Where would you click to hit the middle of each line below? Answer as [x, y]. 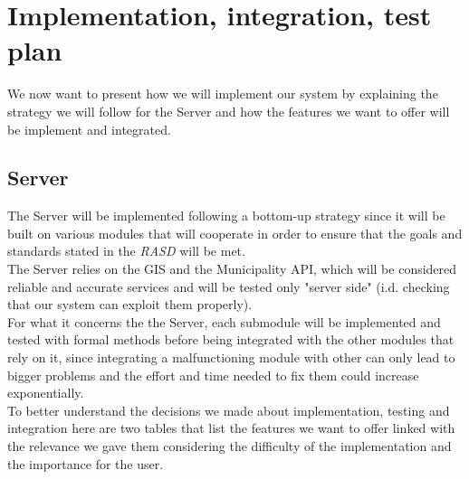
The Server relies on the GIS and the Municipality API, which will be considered [232, 269]
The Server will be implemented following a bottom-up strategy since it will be [226, 216]
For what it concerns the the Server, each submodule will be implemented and [224, 321]
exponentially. [46, 393]
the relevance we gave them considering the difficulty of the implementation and [230, 446]
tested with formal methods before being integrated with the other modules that [231, 339]
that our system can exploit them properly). [130, 304]
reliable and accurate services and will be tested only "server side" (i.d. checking [229, 286]
